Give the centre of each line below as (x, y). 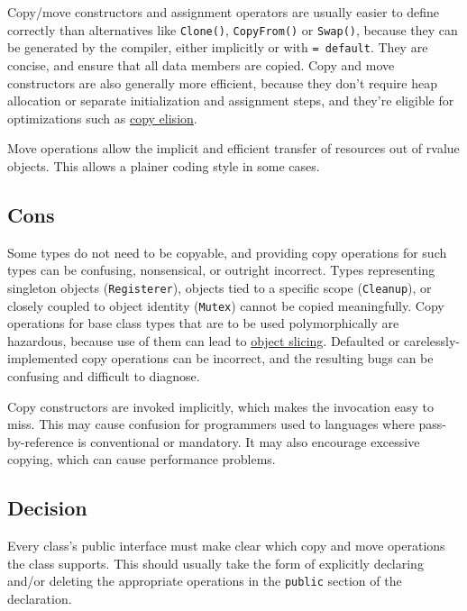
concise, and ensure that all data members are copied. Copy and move (201, 64)
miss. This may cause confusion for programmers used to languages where (211, 424)
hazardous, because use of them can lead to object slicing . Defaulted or (204, 340)
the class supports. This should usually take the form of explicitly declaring (215, 563)
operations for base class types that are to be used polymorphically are (203, 323)
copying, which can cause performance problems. (142, 459)
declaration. (40, 598)
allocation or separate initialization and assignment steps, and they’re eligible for (231, 100)
